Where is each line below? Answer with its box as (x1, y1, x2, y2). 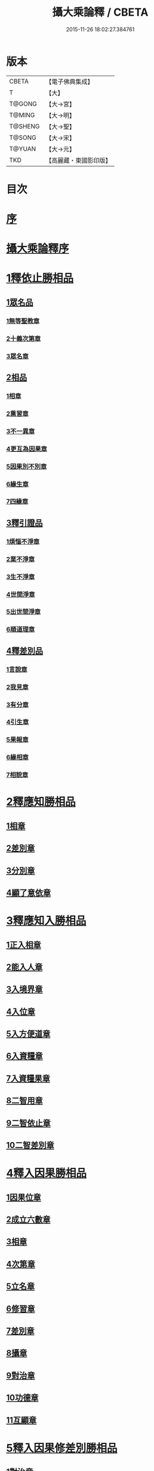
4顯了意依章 (6, 888, 51, 898)
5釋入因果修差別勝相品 (6, 1441, 118, 1455)
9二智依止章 (6, 1118, 51, 1128)
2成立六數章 (6, 1215, 51, 1225)
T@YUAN (9, 145, 36, 153)
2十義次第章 (6, 334, 41, 343)
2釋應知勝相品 (6, 795, 76, 809)
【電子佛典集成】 (45, 77, 94, 86)
